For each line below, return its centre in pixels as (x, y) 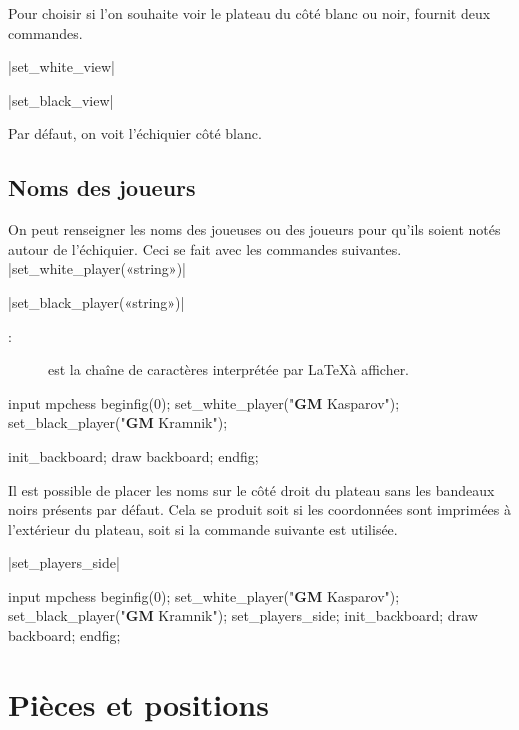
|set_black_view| (61, 99)
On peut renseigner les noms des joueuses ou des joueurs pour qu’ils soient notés (254, 229)
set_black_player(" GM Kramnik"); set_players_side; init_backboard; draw (243, 615)
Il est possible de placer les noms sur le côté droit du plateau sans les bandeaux (251, 489)
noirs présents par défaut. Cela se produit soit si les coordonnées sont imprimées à (260, 509)
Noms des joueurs (102, 187)
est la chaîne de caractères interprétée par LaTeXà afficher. (229, 369)
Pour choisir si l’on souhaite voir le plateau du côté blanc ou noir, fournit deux (249, 13)
